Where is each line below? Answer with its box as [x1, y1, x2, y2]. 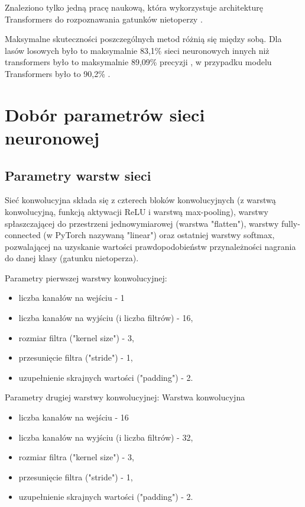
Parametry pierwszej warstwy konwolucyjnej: [5, 271, 167, 284]
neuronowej [5, 125, 99, 149]
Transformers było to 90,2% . [5, 67, 111, 79]
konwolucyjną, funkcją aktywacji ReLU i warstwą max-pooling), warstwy [5, 205, 268, 217]
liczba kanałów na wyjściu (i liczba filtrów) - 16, [18, 312, 193, 324]
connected [5, 229, 41, 241]
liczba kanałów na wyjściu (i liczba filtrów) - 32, [18, 431, 193, 443]
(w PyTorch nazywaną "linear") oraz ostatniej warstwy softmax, [43, 229, 275, 241]
